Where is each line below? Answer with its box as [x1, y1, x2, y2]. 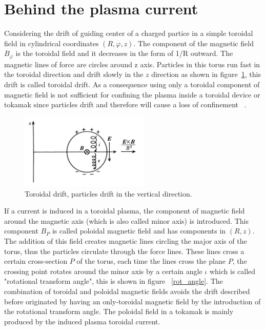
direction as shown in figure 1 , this [151, 69, 261, 80]
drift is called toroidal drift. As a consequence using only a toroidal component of [4, 79, 260, 89]
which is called [209, 265, 256, 276]
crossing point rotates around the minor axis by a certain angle [4, 265, 202, 276]
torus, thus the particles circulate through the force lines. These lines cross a [4, 245, 244, 256]
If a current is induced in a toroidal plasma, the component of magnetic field [4, 205, 245, 216]
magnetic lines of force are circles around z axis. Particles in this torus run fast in [4, 59, 260, 69]
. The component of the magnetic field [133, 37, 254, 48]
